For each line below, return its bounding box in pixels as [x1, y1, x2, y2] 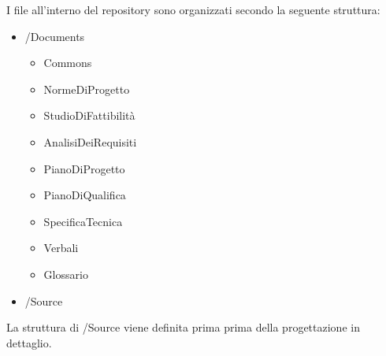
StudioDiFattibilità [43, 107, 135, 124]
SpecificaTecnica [43, 213, 123, 229]
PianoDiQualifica [43, 187, 126, 203]
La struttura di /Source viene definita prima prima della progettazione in [6, 319, 360, 336]
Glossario [43, 265, 88, 282]
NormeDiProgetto [43, 80, 130, 97]
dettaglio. [6, 334, 52, 350]
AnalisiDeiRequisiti [43, 133, 137, 150]
